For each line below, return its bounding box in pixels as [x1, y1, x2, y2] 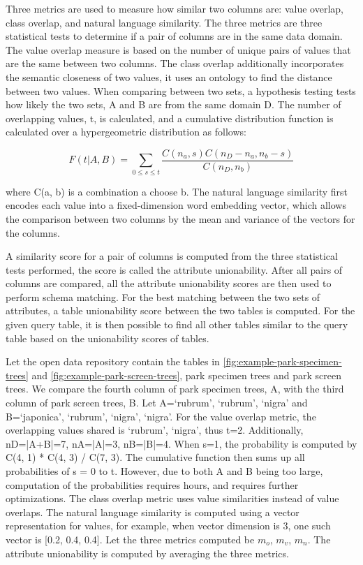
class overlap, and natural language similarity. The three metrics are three [6, 15, 323, 29]
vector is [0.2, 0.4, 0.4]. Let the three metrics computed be [6, 531, 255, 546]
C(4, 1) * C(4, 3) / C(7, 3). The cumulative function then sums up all [6, 450, 305, 464]
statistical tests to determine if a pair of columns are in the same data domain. [6, 29, 343, 43]
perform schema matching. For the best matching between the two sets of [6, 289, 320, 304]
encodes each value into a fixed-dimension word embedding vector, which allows [6, 198, 346, 212]
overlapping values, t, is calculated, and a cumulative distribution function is [6, 110, 334, 125]
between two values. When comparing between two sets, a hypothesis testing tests [6, 83, 356, 98]
